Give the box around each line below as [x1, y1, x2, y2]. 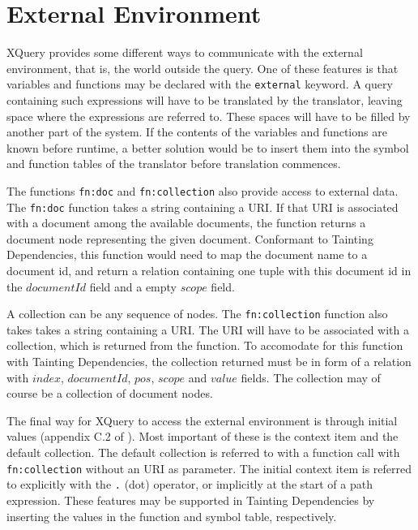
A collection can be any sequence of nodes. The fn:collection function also [6, 305, 388, 322]
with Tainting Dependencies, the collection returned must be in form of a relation [6, 353, 412, 370]
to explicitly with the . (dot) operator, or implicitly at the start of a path [6, 476, 373, 493]
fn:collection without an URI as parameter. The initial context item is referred [6, 459, 412, 476]
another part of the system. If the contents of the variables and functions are [6, 123, 387, 140]
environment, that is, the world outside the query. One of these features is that [6, 59, 399, 76]
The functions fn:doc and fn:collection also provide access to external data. [6, 182, 399, 199]
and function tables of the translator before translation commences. [6, 155, 341, 172]
